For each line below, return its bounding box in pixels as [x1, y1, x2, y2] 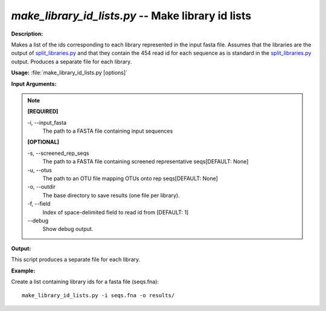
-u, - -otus [27, 166, 53, 174]
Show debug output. [42, 225, 94, 233]
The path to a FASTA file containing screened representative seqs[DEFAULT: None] [42, 158, 249, 165]
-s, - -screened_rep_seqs [27, 149, 89, 157]
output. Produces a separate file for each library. [11, 58, 132, 65]
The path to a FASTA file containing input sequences [42, 127, 173, 135]
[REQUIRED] [27, 108, 59, 115]
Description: [11, 30, 43, 37]
